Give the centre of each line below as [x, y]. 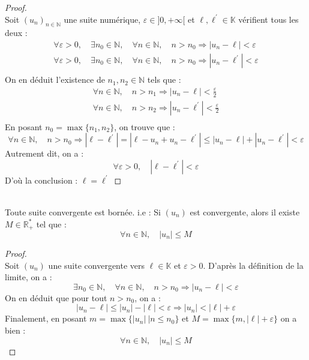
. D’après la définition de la [253, 265]
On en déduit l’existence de [55, 79]
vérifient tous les [268, 19]
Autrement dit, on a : [44, 153]
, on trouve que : [145, 126]
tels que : [164, 79]
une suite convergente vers [97, 265]
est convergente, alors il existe [245, 211]
